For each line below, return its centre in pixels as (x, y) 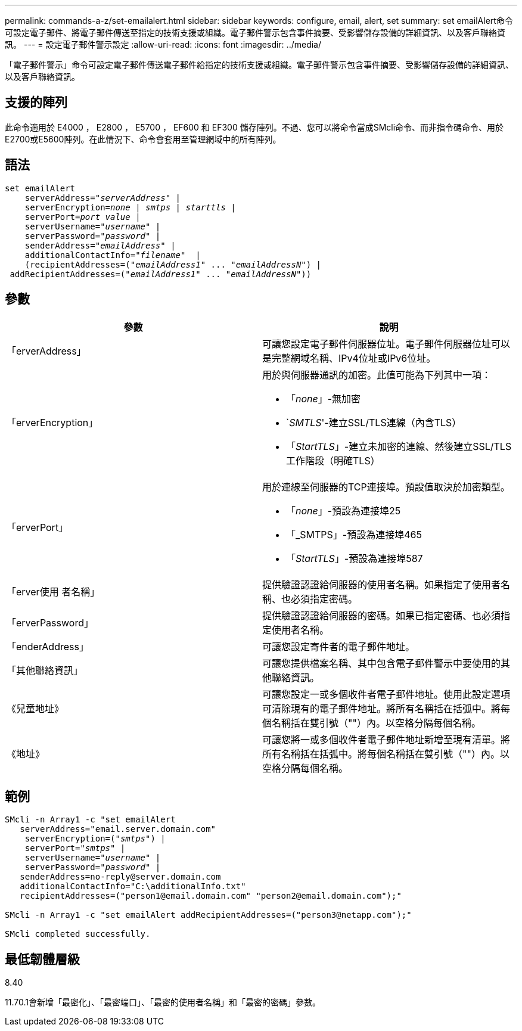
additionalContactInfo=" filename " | (113, 255)
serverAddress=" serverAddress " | (103, 198)
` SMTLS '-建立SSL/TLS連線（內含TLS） (374, 422)
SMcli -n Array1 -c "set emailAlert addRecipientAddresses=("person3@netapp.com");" (208, 915)
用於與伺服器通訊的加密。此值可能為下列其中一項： (377, 375)
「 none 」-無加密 (324, 398)
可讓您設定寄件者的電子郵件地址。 (339, 646)
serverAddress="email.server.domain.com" (118, 829)
